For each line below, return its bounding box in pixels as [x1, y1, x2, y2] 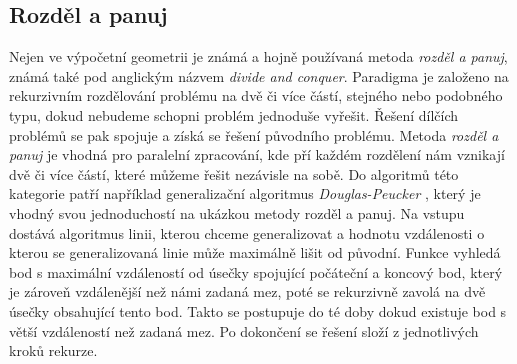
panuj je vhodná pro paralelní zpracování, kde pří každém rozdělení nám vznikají [9, 144, 505, 165]
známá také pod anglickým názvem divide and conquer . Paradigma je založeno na [9, 65, 509, 86]
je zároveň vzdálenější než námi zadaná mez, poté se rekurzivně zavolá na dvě [9, 281, 486, 302]
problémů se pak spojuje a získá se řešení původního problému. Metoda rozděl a [9, 124, 499, 145]
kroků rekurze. [9, 340, 98, 361]
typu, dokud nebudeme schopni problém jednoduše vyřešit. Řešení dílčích [9, 104, 459, 125]
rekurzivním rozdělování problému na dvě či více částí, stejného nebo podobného [9, 85, 503, 106]
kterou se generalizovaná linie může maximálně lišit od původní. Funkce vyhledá [9, 242, 501, 263]
